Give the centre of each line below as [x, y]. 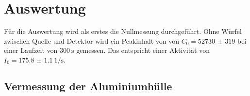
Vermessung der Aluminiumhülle [88, 86]
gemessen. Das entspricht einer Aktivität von [143, 50]
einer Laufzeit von [31, 50]
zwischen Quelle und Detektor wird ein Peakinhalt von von [92, 40]
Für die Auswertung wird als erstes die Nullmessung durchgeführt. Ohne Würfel [123, 31]
